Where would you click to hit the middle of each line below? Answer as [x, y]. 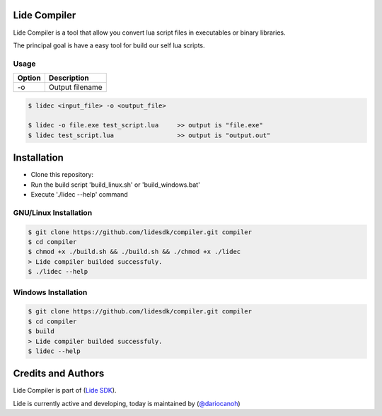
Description [69, 78]
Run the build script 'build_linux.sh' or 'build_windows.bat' [116, 185]
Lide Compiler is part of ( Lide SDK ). [65, 391]
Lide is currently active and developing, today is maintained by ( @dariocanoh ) [127, 403]
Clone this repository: [62, 175]
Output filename [75, 87]
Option [29, 78]
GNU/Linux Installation [53, 212]
